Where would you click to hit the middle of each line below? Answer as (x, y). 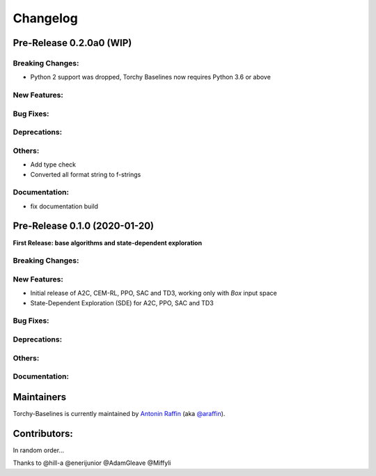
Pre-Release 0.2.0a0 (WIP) (72, 43)
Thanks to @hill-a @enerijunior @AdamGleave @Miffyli (92, 463)
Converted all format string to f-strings (86, 174)
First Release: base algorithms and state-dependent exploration (107, 243)
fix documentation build (64, 206)
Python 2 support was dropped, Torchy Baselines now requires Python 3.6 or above (150, 77)
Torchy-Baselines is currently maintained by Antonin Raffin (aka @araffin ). (119, 413)
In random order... (39, 450)
